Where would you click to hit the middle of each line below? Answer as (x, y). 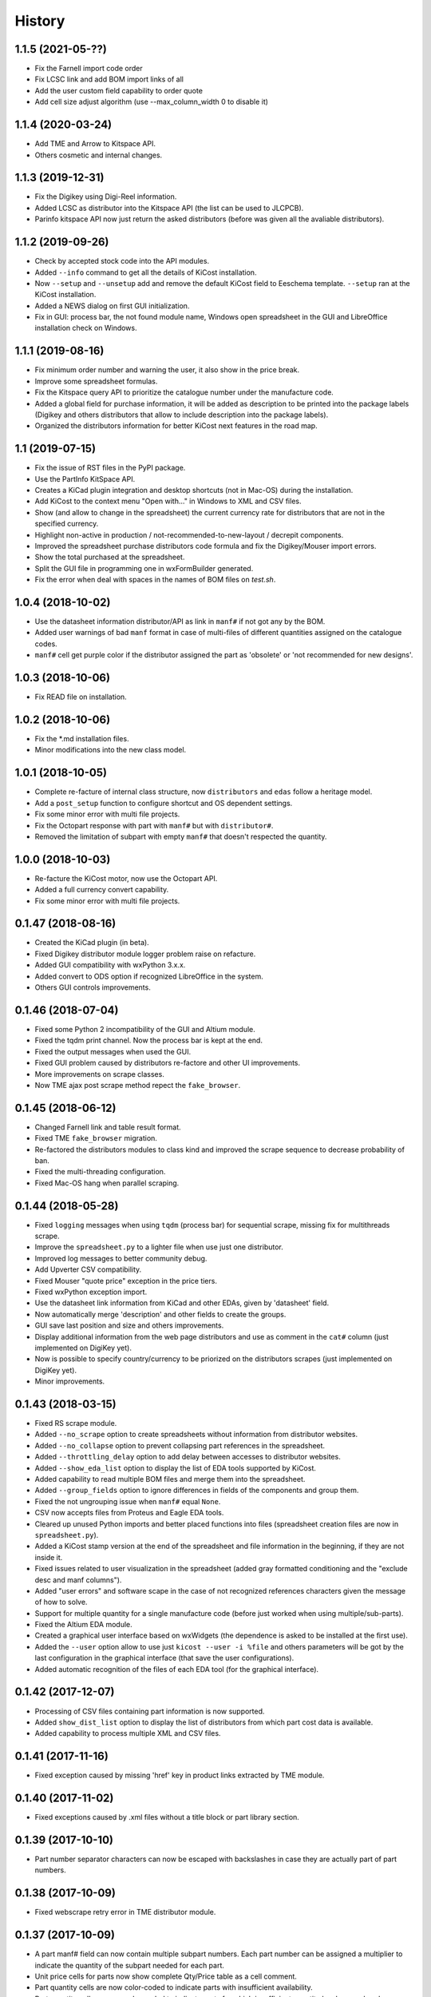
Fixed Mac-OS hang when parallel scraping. (107, 1183)
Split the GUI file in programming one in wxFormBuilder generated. (144, 568)
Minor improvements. (70, 1381)
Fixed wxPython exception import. (91, 1292)
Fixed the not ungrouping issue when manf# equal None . (128, 1501)
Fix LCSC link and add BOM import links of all (109, 79)
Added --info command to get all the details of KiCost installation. (146, 272)
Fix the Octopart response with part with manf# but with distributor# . (154, 825)
